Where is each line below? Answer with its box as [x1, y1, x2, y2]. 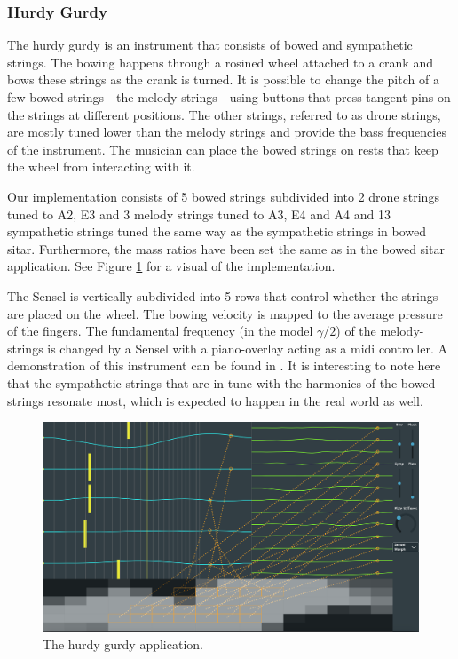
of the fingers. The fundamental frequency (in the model [7, 322, 313, 340]
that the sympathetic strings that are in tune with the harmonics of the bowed [7, 373, 436, 392]
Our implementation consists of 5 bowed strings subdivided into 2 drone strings [7, 187, 439, 205]
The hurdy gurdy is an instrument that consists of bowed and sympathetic [7, 36, 413, 54]
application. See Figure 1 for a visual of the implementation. [7, 257, 336, 275]
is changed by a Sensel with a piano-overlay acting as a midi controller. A [47, 338, 447, 357]
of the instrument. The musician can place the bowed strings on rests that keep [7, 139, 438, 158]
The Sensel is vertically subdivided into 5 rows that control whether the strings [7, 286, 438, 305]
